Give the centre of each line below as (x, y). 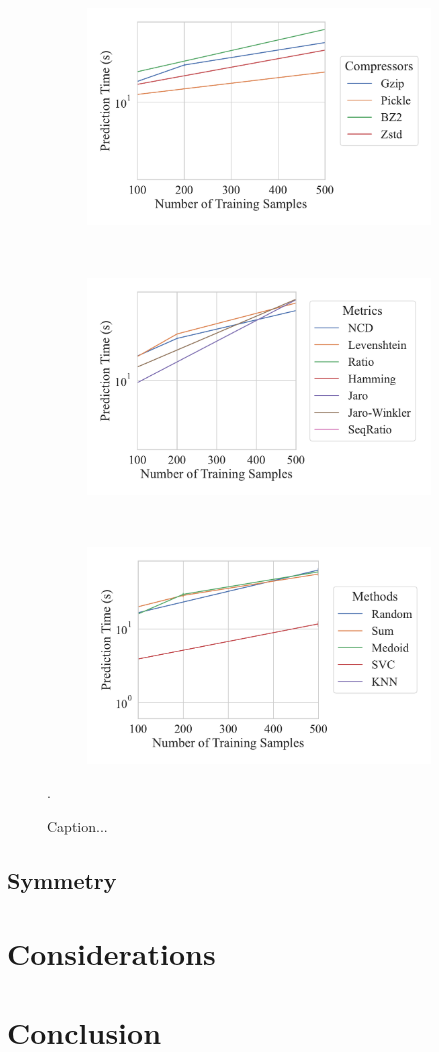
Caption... (77, 825)
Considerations (111, 953)
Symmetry (62, 879)
